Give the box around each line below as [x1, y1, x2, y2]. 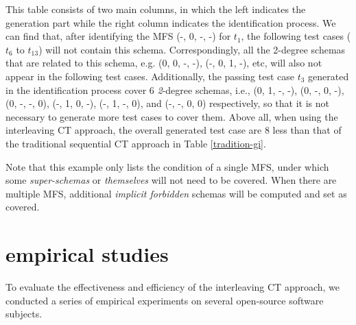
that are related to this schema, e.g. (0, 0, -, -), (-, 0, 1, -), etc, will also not [5, 56, 322, 70]
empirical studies [5, 240, 169, 268]
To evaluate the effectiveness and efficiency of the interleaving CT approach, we [5, 280, 340, 294]
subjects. [5, 306, 43, 321]
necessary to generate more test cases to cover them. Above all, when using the [5, 109, 338, 123]
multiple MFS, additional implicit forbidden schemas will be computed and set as [5, 186, 347, 200]
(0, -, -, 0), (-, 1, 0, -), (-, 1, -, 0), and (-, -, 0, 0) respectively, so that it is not [5, 96, 329, 110]
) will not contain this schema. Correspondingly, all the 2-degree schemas [38, 42, 346, 56]
